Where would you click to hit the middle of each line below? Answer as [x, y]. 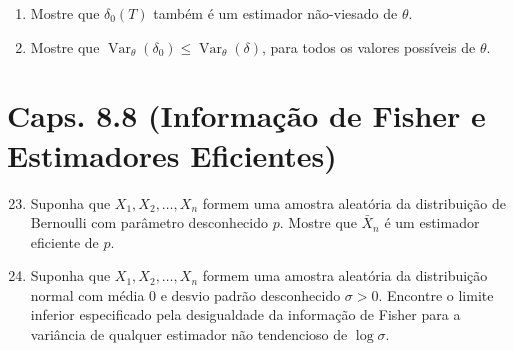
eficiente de [64, 241]
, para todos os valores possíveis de [369, 46]
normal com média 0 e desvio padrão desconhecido [185, 294]
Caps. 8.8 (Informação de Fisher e [246, 115]
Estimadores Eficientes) [172, 154]
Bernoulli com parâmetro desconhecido [149, 222]
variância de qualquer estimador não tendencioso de [189, 334]
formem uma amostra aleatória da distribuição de [354, 202]
